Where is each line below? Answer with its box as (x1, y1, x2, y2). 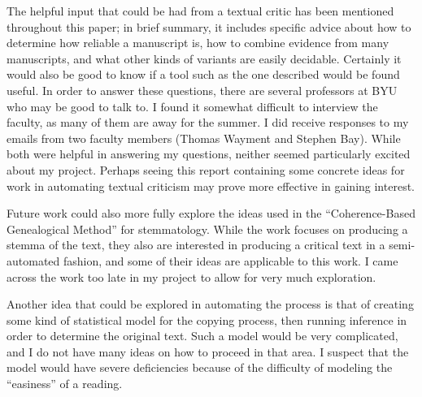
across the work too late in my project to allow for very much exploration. (7, 268, 376, 285)
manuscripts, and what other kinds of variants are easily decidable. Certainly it (7, 50, 402, 67)
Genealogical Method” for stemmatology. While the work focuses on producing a (7, 220, 408, 237)
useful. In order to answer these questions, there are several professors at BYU (7, 81, 398, 98)
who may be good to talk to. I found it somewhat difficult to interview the (7, 97, 378, 114)
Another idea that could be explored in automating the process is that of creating (7, 296, 414, 313)
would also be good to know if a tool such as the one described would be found (7, 66, 400, 83)
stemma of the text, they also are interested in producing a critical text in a (7, 236, 385, 253)
